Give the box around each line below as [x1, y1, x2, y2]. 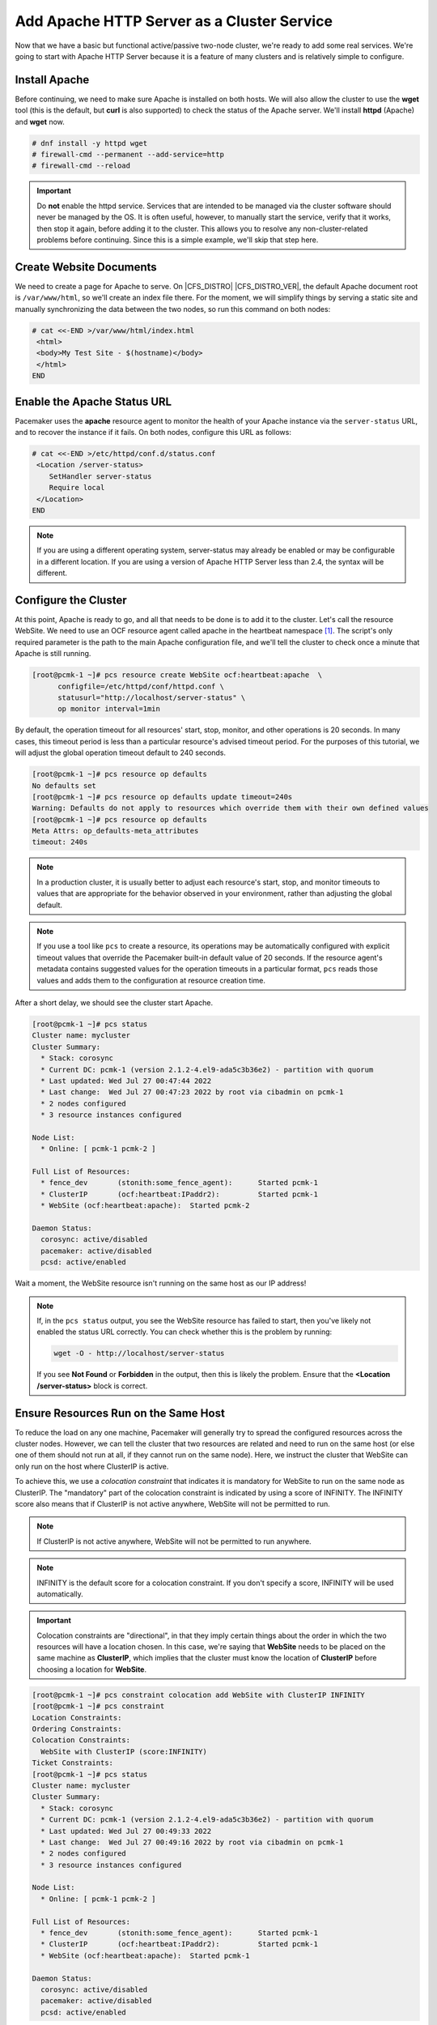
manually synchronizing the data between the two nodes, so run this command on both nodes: [15, 304, 331, 313]
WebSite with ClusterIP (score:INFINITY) [40, 1746, 208, 1756]
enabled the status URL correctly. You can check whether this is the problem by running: [36, 1327, 333, 1336]
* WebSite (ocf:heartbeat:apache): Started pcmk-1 [40, 1950, 250, 1960]
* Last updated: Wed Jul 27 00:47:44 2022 [40, 1076, 212, 1085]
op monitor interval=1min [57, 705, 161, 714]
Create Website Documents [15, 260, 157, 274]
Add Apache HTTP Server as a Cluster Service [15, 12, 333, 30]
